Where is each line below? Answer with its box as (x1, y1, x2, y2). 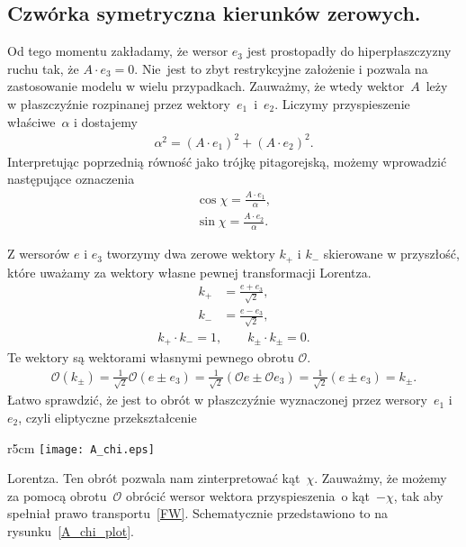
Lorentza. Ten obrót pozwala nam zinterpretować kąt (7, 469, 300, 488)
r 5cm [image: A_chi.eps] (7, 438, 155, 457)
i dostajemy (74, 112, 138, 131)
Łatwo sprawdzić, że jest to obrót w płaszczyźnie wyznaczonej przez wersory (7, 390, 427, 409)
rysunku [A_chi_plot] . (7, 521, 134, 540)
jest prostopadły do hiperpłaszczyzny (246, 41, 452, 60)
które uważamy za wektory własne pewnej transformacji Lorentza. (7, 262, 372, 281)
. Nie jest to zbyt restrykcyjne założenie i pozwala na (134, 59, 428, 77)
